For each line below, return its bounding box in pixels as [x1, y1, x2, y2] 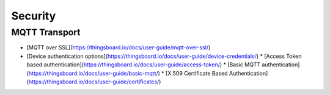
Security [11, 9, 56, 23]
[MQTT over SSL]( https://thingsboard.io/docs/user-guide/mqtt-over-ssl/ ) [26, 44, 211, 51]
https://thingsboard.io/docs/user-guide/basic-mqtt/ [28, 69, 158, 77]
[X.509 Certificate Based [165, 69, 229, 77]
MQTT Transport [11, 27, 81, 38]
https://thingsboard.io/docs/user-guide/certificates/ [28, 78, 159, 85]
